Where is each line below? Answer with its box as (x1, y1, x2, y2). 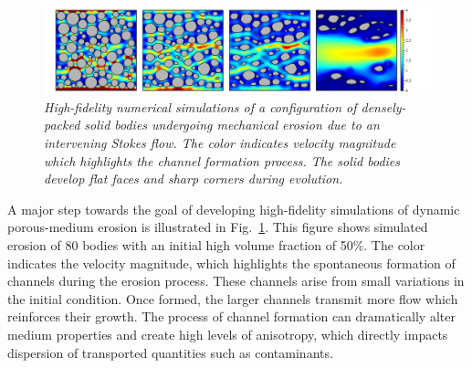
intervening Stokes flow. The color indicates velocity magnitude (44, 133, 396, 152)
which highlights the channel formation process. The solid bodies (44, 151, 401, 170)
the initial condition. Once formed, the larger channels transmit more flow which (7, 289, 458, 308)
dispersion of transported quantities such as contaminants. (7, 342, 333, 362)
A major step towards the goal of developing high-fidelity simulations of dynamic (7, 199, 460, 218)
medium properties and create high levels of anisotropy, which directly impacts (7, 324, 448, 343)
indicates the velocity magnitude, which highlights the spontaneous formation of (7, 253, 456, 272)
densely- (361, 97, 406, 116)
